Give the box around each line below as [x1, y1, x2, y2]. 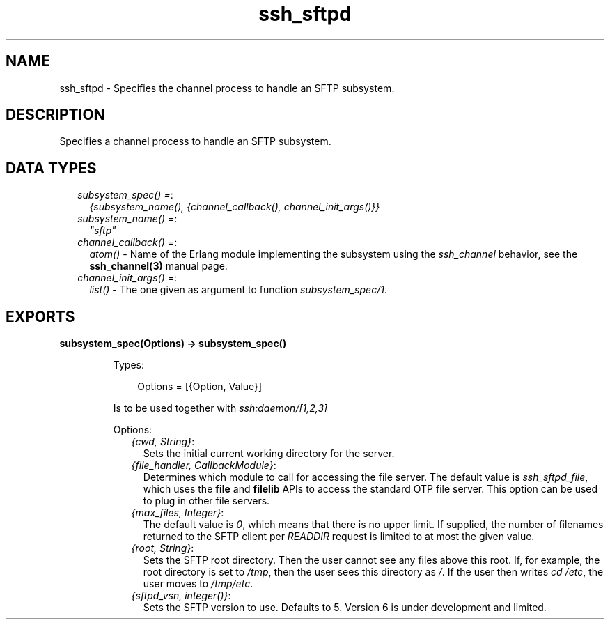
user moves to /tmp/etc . [143, 578, 253, 590]
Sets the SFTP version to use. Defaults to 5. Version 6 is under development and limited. [143, 601, 547, 614]
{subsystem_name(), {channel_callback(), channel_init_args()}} [89, 201, 380, 213]
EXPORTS [6, 307, 75, 325]
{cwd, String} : [131, 435, 195, 448]
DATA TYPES [6, 159, 97, 177]
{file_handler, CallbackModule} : [131, 459, 276, 472]
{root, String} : [131, 542, 194, 555]
